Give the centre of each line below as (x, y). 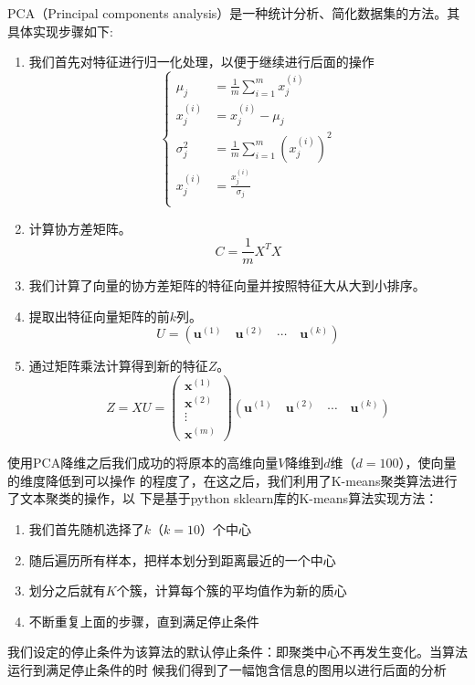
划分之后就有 (67, 590)
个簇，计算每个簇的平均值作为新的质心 (232, 590)
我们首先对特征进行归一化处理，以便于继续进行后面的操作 (201, 62)
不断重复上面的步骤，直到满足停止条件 (144, 621)
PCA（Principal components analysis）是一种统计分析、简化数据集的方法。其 (234, 13)
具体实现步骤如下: (60, 31)
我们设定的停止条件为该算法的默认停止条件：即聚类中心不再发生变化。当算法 (237, 652)
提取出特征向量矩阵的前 (99, 316)
